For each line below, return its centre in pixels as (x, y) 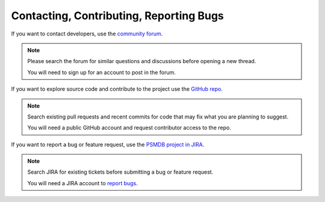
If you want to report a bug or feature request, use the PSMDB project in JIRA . (108, 144)
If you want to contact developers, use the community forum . (87, 34)
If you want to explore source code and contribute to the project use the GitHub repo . (117, 89)
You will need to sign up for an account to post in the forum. (101, 72)
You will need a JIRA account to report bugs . (83, 183)
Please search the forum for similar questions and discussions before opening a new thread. (142, 61)
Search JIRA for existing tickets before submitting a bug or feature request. (120, 172)
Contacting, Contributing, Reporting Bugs (117, 16)
